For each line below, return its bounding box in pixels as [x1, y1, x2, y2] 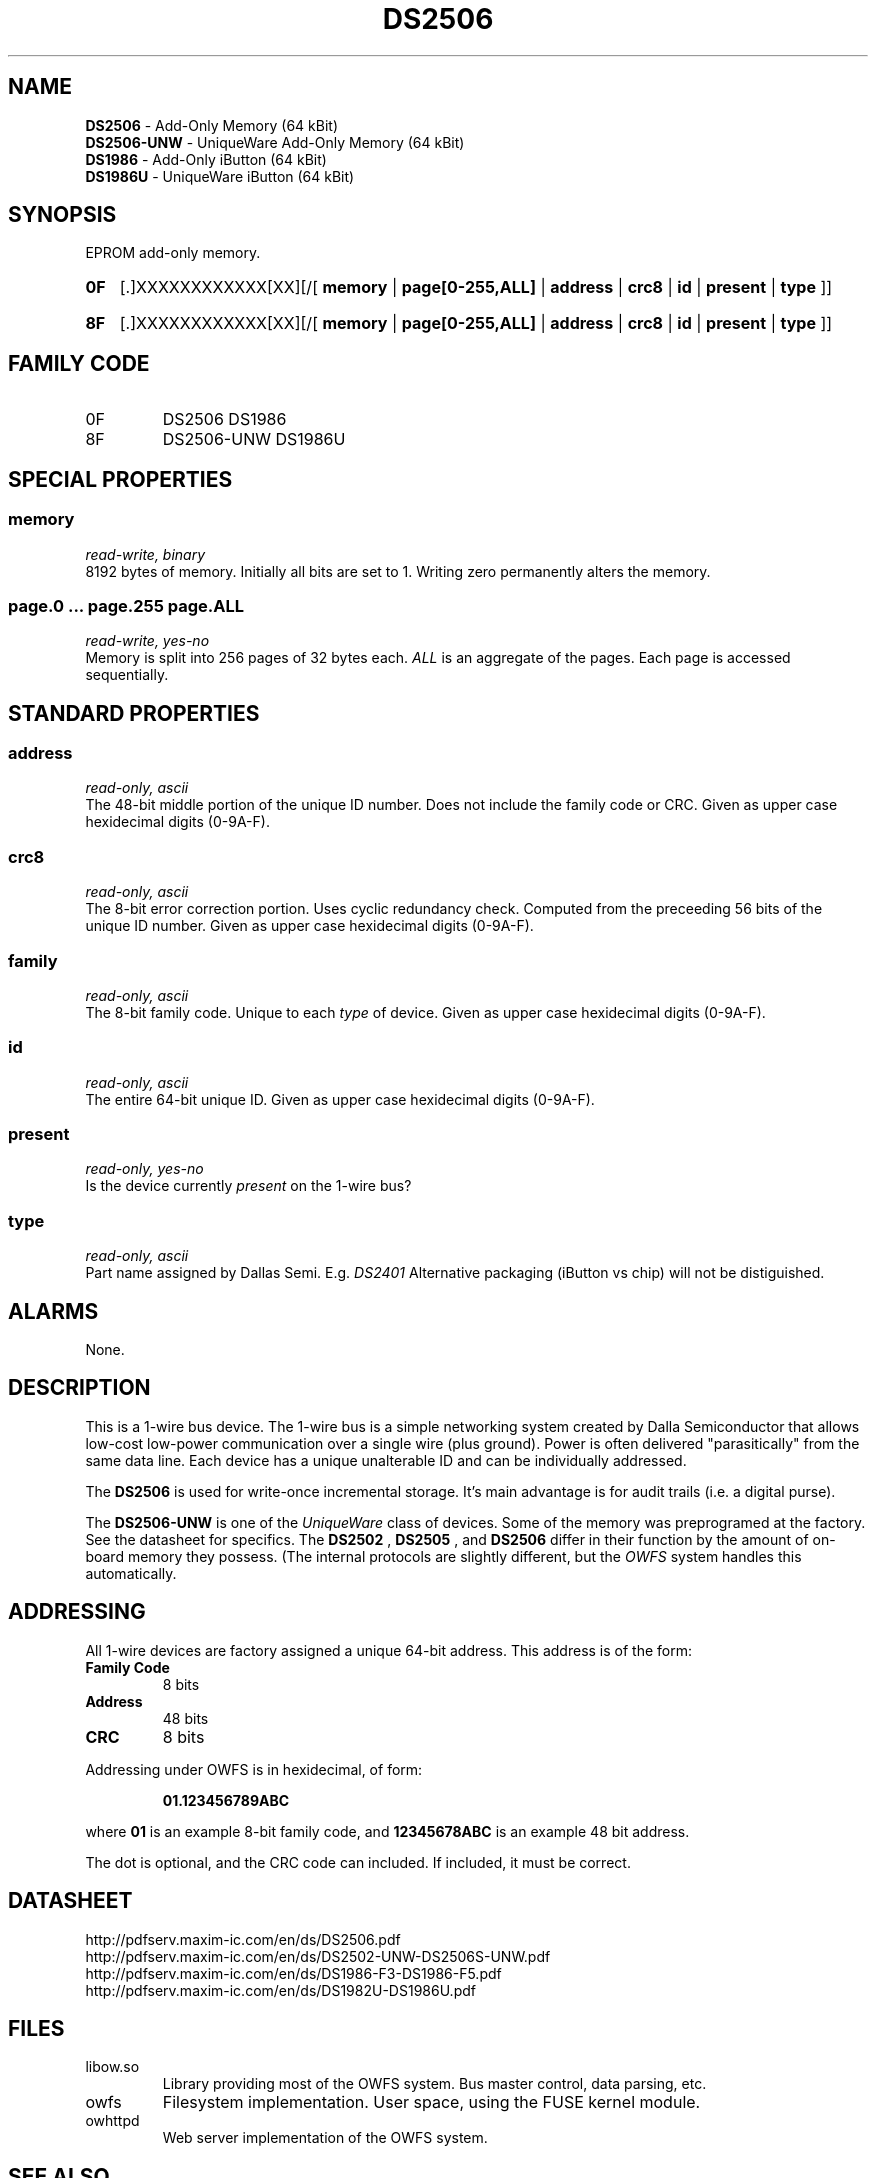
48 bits [162, 1709, 209, 1727]
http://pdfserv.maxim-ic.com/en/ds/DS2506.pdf [85, 1930, 401, 1948]
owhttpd [85, 2112, 140, 2130]
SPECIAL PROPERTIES [8, 466, 233, 492]
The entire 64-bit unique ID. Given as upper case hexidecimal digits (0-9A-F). [85, 1090, 595, 1108]
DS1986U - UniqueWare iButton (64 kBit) [85, 167, 355, 185]
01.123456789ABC [162, 1791, 290, 1809]
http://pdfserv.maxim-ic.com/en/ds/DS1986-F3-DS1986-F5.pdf [85, 1964, 502, 1982]
